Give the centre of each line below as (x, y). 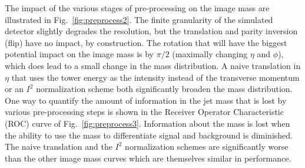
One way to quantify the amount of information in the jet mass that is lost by (146, 100)
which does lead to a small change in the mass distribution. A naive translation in (153, 65)
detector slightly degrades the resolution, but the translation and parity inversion (151, 31)
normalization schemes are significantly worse (207, 146)
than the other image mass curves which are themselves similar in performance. (148, 158)
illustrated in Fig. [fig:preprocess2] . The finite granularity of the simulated (139, 19)
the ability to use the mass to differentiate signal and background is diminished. (149, 135)
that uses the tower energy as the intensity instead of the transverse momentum (155, 77)
